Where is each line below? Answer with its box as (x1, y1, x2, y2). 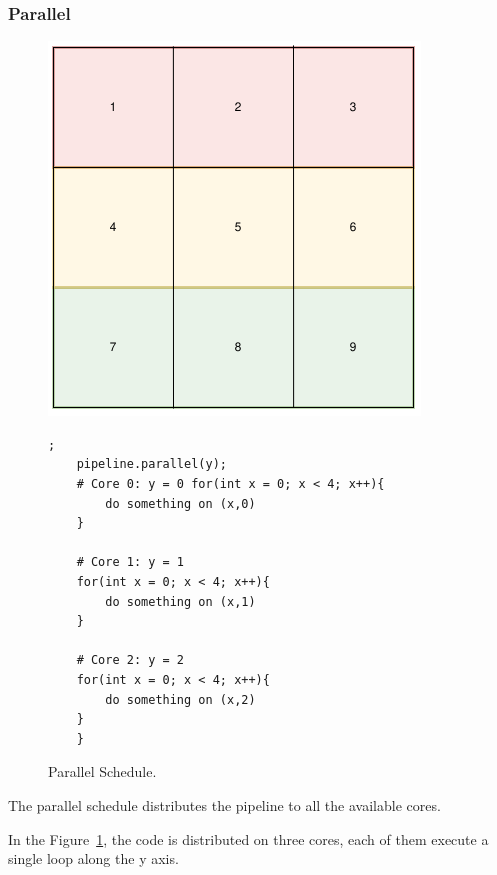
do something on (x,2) (105, 692, 256, 707)
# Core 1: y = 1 (76, 555, 185, 570)
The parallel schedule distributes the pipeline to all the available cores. (8, 794, 441, 815)
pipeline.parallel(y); (76, 457, 227, 472)
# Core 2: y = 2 (76, 653, 185, 668)
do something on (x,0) (105, 496, 256, 511)
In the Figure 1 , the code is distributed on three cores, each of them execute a (8, 828, 489, 849)
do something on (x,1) (105, 594, 256, 609)
